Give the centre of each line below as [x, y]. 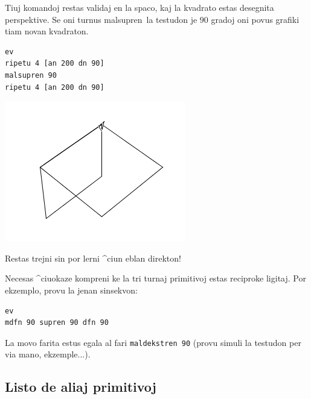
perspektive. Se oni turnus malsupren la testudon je [101, 19]
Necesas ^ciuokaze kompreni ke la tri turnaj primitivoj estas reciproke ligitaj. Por [155, 278]
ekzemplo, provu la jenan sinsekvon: [71, 290]
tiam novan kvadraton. [47, 31]
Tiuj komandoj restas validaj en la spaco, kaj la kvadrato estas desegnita [139, 7]
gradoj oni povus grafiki [255, 19]
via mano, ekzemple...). [48, 354]
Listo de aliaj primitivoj [81, 387]
